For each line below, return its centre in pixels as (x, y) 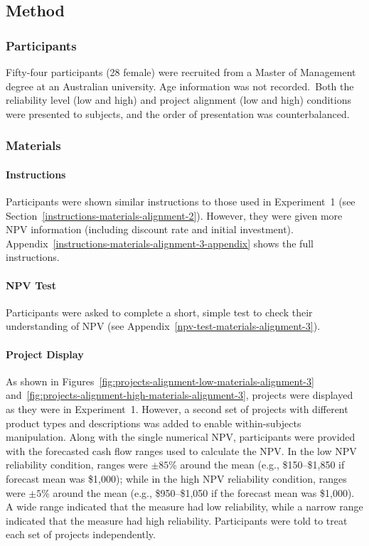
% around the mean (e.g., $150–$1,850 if (257, 465)
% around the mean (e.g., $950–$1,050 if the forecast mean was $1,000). (198, 492)
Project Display (45, 354)
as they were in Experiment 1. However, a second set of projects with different (177, 408)
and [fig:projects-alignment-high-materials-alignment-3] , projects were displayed (180, 395)
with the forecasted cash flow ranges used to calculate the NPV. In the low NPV (181, 450)
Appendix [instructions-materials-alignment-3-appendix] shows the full (160, 243)
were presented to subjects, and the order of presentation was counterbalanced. (178, 113)
